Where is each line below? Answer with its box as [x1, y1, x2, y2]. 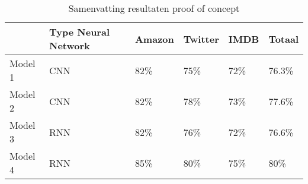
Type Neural [49, 25, 110, 39]
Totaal [268, 31, 299, 46]
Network [49, 39, 90, 52]
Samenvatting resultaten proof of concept [68, 1, 240, 15]
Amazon [134, 31, 174, 46]
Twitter [183, 31, 219, 46]
